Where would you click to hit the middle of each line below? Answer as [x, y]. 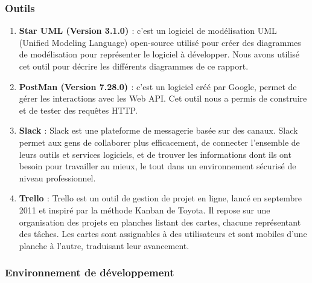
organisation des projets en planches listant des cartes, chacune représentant [160, 222]
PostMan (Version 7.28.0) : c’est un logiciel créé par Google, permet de [158, 86]
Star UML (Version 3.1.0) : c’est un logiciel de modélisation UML [148, 31]
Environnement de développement [90, 272]
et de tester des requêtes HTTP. [78, 110]
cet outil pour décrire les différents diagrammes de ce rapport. [134, 66]
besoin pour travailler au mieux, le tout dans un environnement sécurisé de [158, 166]
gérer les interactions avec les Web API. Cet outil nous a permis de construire [163, 98]
